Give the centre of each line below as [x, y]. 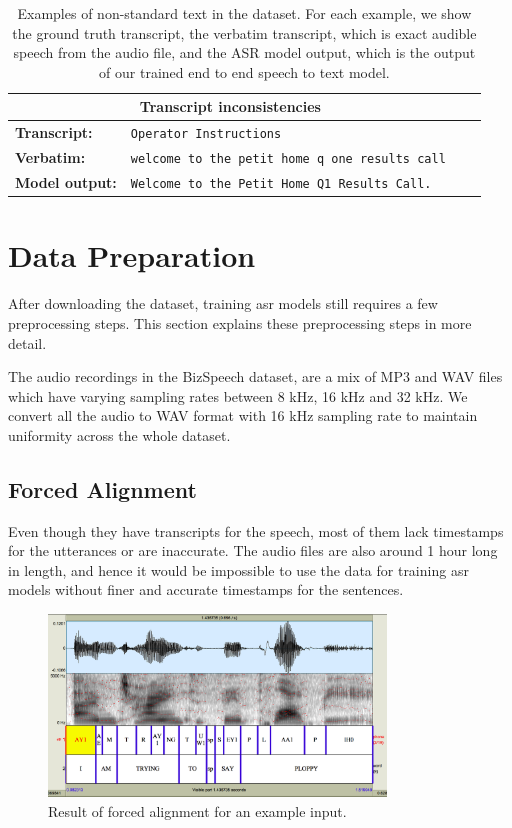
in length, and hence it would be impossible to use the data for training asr [238, 569]
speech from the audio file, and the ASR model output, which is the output [244, 52]
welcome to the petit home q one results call [288, 159]
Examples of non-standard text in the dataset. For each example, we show [244, 13]
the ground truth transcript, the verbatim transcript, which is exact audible [244, 32]
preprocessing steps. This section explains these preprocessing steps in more [240, 322]
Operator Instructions [206, 134]
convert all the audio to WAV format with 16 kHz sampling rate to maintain [243, 415]
